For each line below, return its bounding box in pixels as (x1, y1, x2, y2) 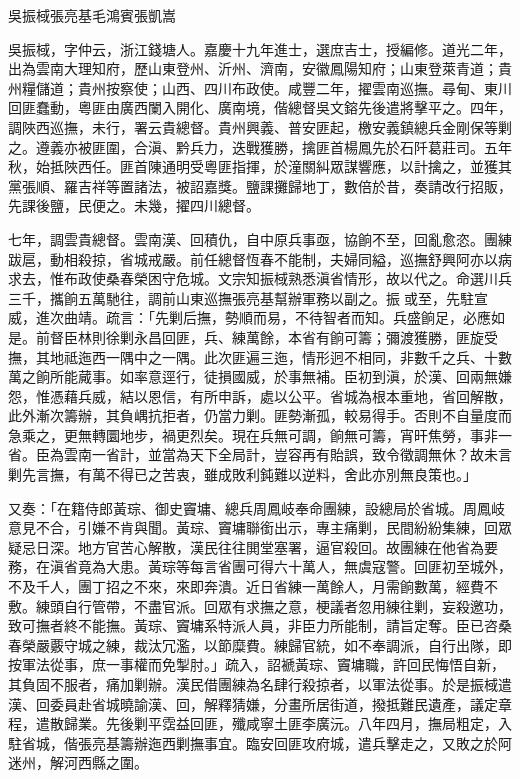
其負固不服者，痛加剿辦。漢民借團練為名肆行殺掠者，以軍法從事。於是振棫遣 (8, 674, 512, 694)
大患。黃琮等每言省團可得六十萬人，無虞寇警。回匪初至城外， (105, 556, 512, 577)
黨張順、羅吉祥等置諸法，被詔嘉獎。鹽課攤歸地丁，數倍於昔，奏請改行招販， (8, 175, 512, 196)
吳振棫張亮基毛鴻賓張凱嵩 (8, 5, 176, 25)
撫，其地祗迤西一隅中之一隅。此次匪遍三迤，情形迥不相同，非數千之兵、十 (8, 346, 498, 367)
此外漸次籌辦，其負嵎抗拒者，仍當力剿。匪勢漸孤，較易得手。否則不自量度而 (8, 405, 512, 426)
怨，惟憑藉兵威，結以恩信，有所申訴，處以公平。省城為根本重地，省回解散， (8, 385, 512, 406)
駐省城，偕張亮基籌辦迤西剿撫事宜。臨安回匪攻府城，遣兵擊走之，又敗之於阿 (8, 732, 512, 753)
